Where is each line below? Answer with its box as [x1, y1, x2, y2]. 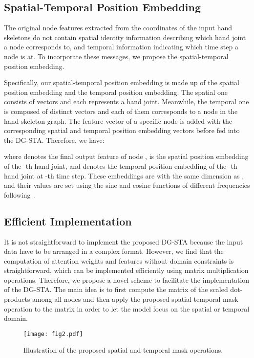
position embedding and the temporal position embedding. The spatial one [4, 87, 228, 97]
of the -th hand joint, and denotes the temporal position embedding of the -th [4, 160, 237, 171]
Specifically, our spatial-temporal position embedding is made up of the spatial [4, 77, 239, 88]
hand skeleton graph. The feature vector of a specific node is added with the [4, 115, 233, 126]
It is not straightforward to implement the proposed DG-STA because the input [4, 236, 243, 246]
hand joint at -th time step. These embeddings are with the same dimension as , [4, 170, 244, 180]
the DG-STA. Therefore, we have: [4, 134, 105, 145]
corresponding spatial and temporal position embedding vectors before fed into [4, 125, 240, 135]
